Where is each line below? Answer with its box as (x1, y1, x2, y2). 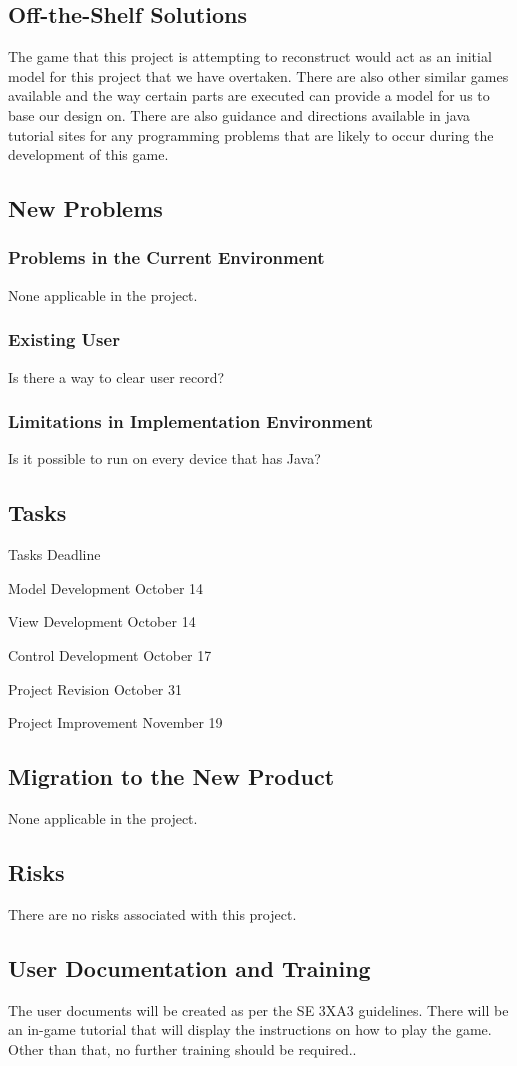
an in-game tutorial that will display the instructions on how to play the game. (8, 1019, 492, 1040)
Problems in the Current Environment (8, 245, 325, 270)
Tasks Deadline (8, 544, 101, 565)
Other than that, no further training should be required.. (8, 1038, 357, 1059)
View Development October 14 (8, 611, 196, 632)
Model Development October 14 (8, 577, 204, 598)
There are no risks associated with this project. (8, 903, 297, 924)
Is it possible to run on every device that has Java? (8, 448, 321, 469)
